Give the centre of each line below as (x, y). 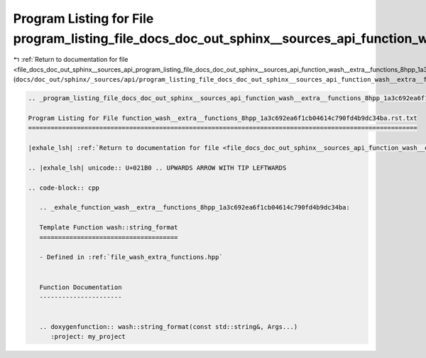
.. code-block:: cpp (64, 188)
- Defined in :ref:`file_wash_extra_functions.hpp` (131, 257)
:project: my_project (88, 337)
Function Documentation (81, 287)
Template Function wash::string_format (109, 228)
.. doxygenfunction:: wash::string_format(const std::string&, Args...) (169, 327)
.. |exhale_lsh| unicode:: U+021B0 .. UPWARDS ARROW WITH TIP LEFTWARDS (157, 168)
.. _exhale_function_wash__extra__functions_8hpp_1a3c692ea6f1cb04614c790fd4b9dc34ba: (195, 207)
